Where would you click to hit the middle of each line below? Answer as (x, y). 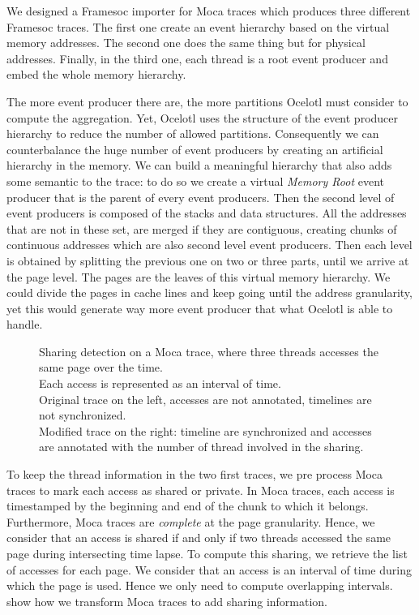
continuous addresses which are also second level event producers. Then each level (209, 245)
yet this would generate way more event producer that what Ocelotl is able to (200, 308)
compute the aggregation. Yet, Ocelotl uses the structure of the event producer (203, 117)
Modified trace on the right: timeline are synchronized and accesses (205, 430)
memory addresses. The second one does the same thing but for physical (186, 43)
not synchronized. (83, 415)
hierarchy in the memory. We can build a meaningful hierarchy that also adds (199, 165)
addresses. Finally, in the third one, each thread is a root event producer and (197, 58)
